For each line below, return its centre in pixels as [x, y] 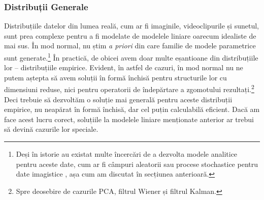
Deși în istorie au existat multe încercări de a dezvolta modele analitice [127, 154]
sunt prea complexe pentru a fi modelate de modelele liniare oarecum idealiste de [130, 35]
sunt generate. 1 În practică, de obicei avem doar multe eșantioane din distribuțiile [131, 57]
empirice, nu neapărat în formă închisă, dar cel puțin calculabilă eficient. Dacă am [132, 109]
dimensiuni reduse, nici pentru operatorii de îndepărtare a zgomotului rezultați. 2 [129, 89]
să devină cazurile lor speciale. [51, 129]
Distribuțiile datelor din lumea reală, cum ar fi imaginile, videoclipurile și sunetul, [131, 26]
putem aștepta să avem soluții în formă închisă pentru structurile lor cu [115, 77]
